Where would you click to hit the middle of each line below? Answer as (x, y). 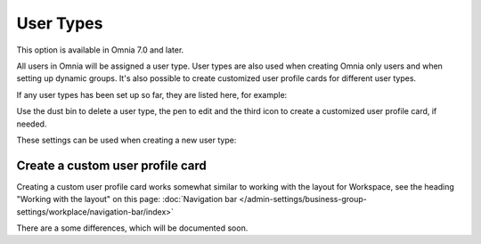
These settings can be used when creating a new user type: (126, 140)
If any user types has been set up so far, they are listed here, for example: (152, 94)
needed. (32, 124)
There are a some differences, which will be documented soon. (132, 228)
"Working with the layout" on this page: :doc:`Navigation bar (127, 199)
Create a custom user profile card (111, 165)
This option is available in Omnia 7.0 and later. (100, 50)
